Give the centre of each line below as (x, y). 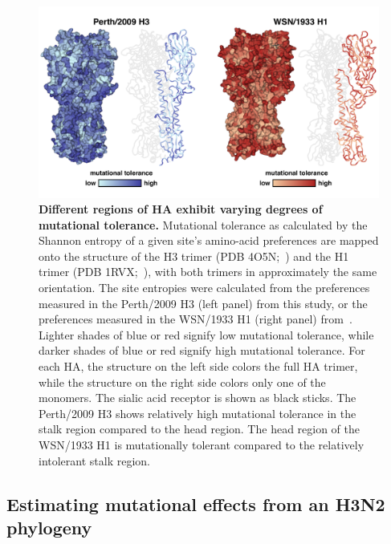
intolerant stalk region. (95, 460)
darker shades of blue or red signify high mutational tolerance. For (202, 350)
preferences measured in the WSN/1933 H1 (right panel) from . (195, 319)
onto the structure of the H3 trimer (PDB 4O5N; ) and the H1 (194, 256)
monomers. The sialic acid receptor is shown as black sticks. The (198, 398)
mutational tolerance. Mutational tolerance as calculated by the (203, 224)
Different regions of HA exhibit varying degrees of (181, 209)
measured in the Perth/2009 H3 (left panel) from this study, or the (203, 303)
